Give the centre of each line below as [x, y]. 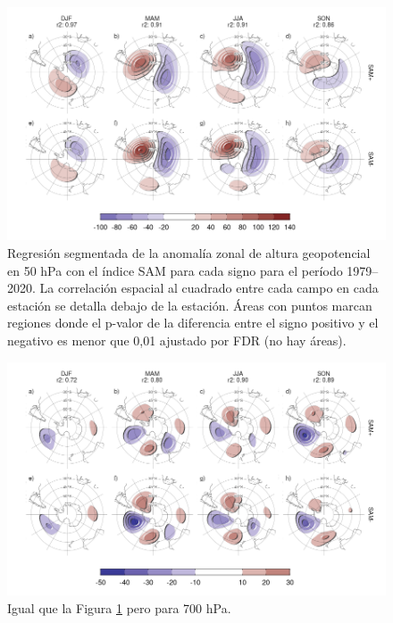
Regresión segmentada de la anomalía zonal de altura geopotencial [189, 253]
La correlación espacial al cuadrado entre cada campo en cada [209, 288]
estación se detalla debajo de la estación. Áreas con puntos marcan [190, 305]
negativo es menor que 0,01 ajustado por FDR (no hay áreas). [177, 341]
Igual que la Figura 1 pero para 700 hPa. [119, 607]
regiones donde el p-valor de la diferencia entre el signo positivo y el [193, 323]
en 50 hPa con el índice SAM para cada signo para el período [175, 270]
